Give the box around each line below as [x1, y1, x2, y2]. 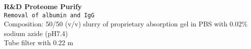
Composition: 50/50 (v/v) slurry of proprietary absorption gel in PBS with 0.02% [4, 19, 248, 29]
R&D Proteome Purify [4, 1, 82, 11]
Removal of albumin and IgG [4, 12, 95, 19]
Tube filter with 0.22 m [4, 37, 73, 48]
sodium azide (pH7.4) [4, 28, 68, 38]
